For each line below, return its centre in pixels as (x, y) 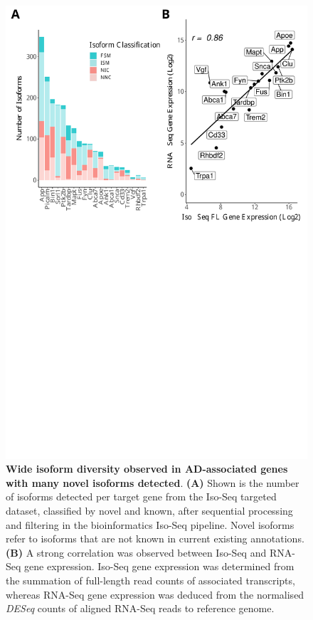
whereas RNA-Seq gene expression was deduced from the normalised (155, 594)
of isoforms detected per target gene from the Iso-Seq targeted (141, 496)
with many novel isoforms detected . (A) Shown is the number (153, 482)
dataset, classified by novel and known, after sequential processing (149, 510)
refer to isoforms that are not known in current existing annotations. (155, 538)
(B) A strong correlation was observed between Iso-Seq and (136, 552)
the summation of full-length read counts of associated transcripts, (150, 580)
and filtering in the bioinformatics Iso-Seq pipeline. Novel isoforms (150, 524)
